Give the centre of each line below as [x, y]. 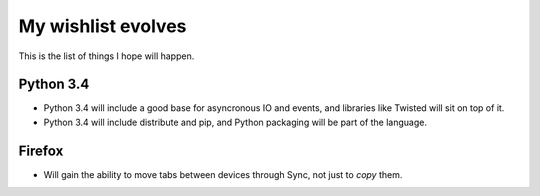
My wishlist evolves [102, 26]
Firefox [41, 150]
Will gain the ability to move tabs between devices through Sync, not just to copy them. [223, 174]
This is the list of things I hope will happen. [106, 56]
